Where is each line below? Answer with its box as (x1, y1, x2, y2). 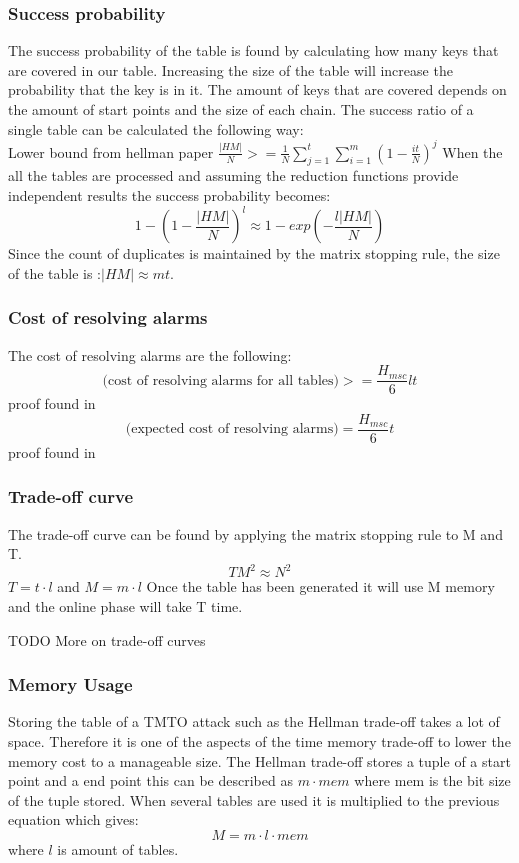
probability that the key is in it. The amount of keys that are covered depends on (8, 79, 507, 100)
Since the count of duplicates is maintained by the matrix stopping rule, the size (8, 243, 500, 264)
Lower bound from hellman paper (8, 141, 214, 162)
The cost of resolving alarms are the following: (8, 344, 292, 365)
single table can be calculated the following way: (8, 118, 304, 139)
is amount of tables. (57, 838, 179, 859)
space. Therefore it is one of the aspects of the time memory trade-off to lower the (8, 730, 511, 751)
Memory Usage (8, 672, 133, 697)
